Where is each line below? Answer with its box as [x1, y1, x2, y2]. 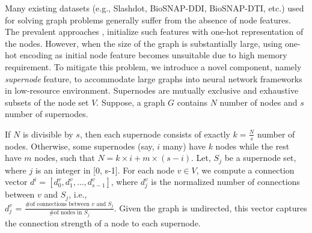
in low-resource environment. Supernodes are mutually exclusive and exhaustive [5, 84, 299, 97]
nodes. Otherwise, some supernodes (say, [5, 139, 154, 152]
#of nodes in [49, 209, 82, 216]
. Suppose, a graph [96, 95, 165, 108]
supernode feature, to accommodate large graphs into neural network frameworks [5, 72, 302, 85]
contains [177, 95, 208, 108]
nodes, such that [34, 151, 95, 164]
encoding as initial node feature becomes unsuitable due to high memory [19, 49, 287, 61]
